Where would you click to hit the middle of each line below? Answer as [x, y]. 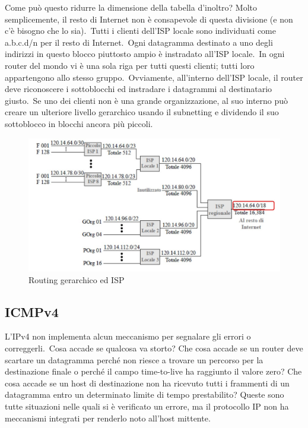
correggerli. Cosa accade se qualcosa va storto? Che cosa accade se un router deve [154, 348]
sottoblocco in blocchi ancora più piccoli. [79, 123]
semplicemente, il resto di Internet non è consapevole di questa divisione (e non [149, 19]
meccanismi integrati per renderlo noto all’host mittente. [108, 418]
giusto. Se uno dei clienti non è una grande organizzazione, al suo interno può [147, 100]
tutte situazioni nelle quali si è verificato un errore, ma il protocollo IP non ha [147, 406]
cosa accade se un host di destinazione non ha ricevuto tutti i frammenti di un [147, 383]
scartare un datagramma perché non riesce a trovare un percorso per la [134, 359]
